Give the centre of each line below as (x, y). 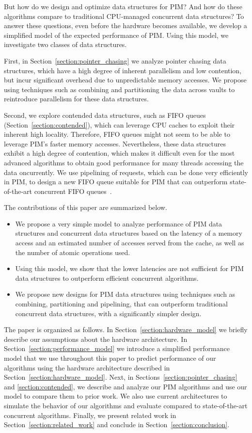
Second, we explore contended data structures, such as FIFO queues (105, 115)
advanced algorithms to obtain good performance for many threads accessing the (124, 162)
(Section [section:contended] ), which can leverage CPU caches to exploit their (119, 124)
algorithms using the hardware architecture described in (87, 367)
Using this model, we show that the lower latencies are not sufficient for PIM (129, 268)
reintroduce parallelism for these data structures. (76, 99)
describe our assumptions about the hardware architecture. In (96, 339)
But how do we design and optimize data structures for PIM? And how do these (123, 6)
